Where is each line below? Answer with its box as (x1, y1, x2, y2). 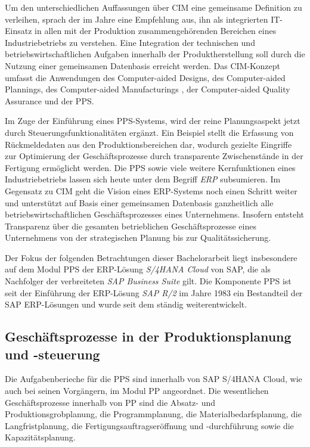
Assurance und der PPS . (5, 94, 94, 107)
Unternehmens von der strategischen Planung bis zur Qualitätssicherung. (5, 231, 271, 244)
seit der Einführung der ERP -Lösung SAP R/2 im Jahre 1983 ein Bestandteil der (5, 286, 303, 299)
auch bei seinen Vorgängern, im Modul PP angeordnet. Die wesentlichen (5, 384, 269, 397)
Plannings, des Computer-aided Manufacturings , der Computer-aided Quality (5, 83, 290, 95)
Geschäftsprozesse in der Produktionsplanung (5, 327, 292, 346)
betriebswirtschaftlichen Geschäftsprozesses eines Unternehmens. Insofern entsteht (5, 208, 304, 221)
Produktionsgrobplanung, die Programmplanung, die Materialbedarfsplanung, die (5, 408, 302, 420)
